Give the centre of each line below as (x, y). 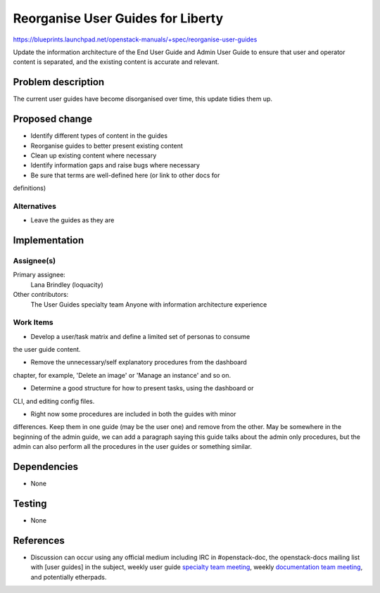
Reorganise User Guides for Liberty (118, 18)
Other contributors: (41, 295)
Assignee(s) (34, 261)
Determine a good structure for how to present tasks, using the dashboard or (142, 388)
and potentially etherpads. (69, 577)
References (39, 541)
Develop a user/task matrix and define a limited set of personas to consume (140, 336)
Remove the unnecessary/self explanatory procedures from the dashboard (139, 362)
